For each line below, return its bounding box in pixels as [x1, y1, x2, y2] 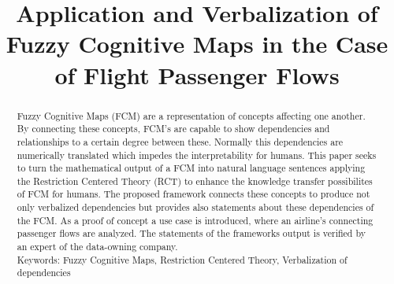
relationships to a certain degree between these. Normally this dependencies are [17, 135, 344, 148]
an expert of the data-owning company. [17, 240, 178, 253]
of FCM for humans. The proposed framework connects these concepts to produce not [17, 187, 370, 201]
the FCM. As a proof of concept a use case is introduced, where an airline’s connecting [17, 213, 374, 227]
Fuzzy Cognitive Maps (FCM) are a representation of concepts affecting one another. [17, 109, 366, 122]
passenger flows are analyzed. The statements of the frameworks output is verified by [17, 227, 366, 240]
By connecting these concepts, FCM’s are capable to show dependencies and [17, 122, 330, 135]
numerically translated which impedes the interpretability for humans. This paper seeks [17, 148, 377, 161]
